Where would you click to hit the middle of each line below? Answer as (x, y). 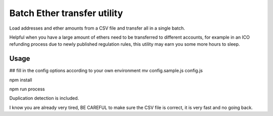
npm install (21, 80)
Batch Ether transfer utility (66, 13)
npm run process (27, 89)
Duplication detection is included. (44, 98)
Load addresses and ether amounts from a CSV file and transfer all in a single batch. (97, 28)
